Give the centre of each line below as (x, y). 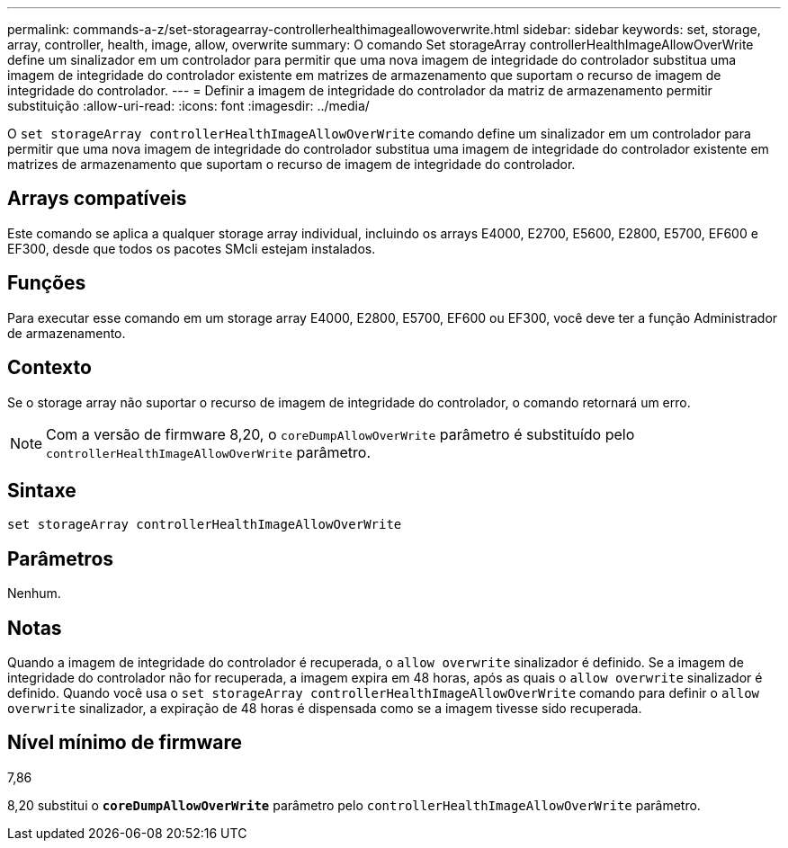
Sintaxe (42, 490)
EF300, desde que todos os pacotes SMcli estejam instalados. (192, 248)
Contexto (49, 368)
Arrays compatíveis (97, 199)
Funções (47, 283)
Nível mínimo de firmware (125, 743)
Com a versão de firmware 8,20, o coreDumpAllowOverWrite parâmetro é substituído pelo (340, 434)
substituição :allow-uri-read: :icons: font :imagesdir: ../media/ (188, 106)
